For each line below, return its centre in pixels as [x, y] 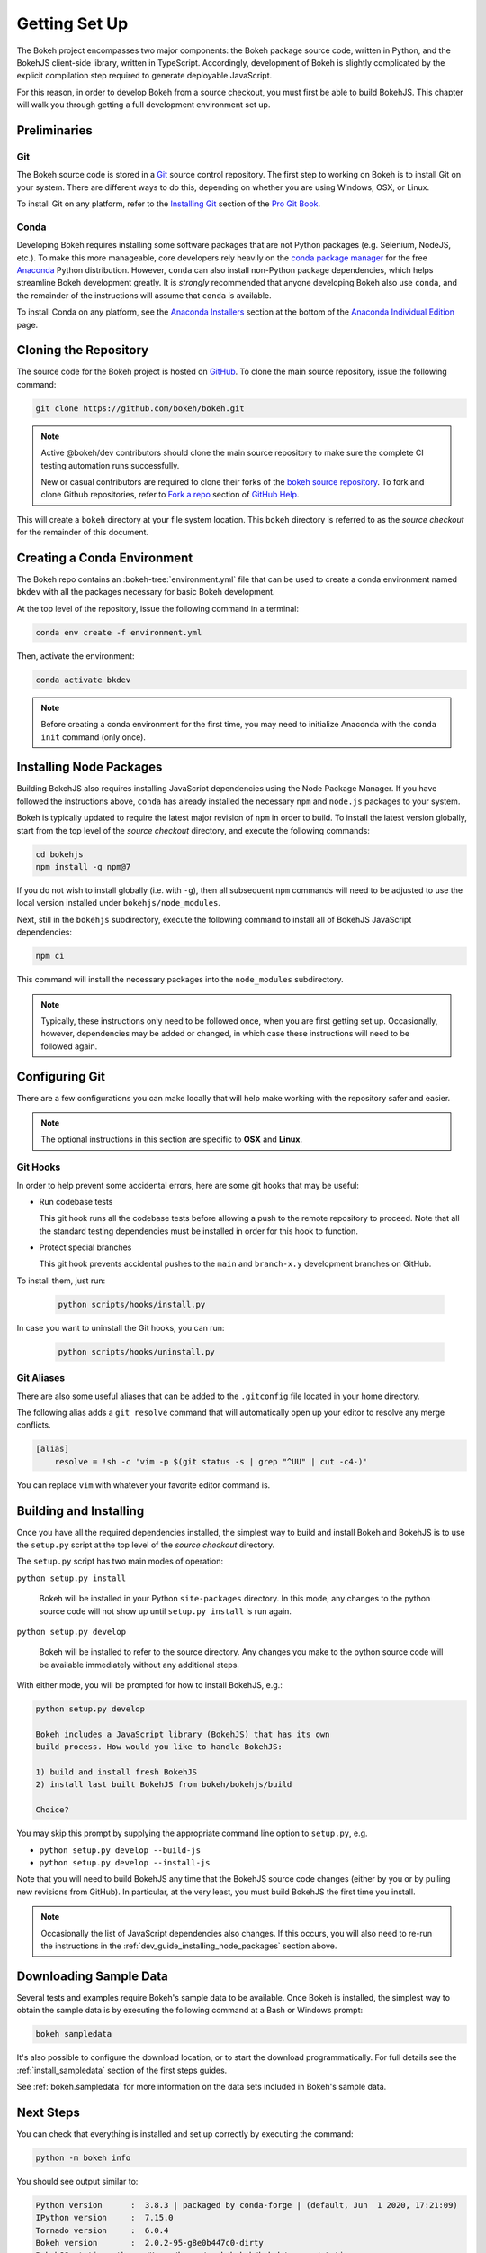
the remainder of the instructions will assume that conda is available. [144, 295]
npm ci [50, 956]
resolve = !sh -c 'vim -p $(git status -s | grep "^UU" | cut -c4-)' [211, 1461]
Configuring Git [61, 1076]
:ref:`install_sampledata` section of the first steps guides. [122, 2070]
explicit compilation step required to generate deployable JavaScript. [144, 76]
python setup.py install [71, 1578]
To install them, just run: [61, 1281]
